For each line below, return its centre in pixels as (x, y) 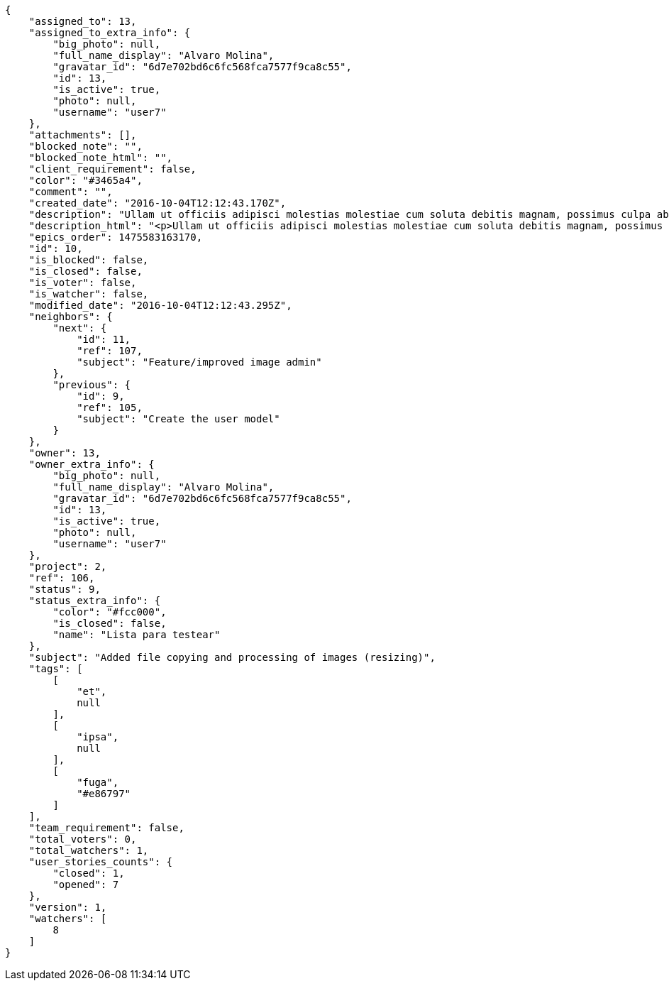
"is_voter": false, (83, 283)
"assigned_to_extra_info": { (110, 33)
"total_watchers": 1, (89, 850)
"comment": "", (71, 192)
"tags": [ (56, 669)
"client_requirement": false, (112, 169)
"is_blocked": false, (89, 260)
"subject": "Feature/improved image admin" (199, 362)
